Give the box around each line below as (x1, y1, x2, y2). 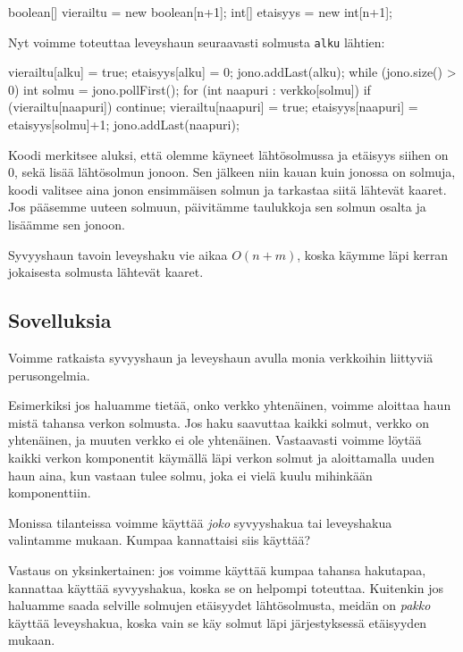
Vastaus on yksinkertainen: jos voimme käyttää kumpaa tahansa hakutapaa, (8, 560, 426, 579)
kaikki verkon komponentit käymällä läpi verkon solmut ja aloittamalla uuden (8, 447, 434, 466)
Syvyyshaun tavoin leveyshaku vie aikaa (8, 245, 228, 263)
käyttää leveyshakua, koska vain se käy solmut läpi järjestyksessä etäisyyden (8, 613, 427, 631)
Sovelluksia (8, 306, 112, 334)
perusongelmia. (8, 365, 90, 384)
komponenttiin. (8, 483, 91, 502)
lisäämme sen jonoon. (8, 215, 125, 233)
